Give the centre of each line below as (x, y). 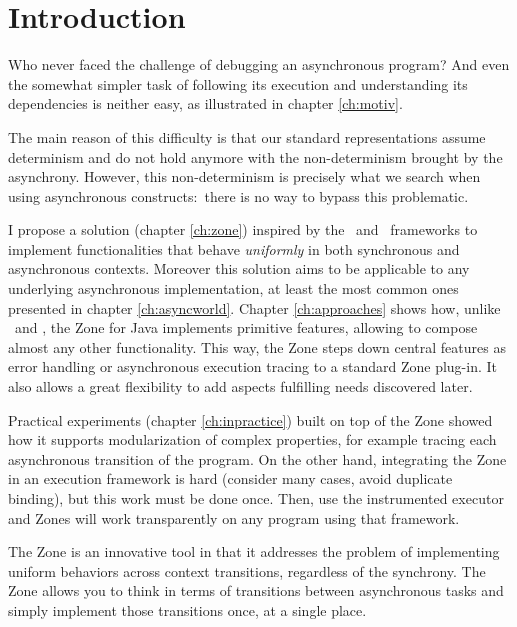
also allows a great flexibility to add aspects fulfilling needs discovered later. (240, 386)
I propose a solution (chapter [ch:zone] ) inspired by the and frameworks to (243, 229)
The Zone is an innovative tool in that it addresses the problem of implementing (254, 551)
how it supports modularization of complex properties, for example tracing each (252, 439)
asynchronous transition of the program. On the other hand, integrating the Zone (257, 458)
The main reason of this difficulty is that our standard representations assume (247, 136)
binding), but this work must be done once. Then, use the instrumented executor (256, 498)
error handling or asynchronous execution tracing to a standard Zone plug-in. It (253, 366)
